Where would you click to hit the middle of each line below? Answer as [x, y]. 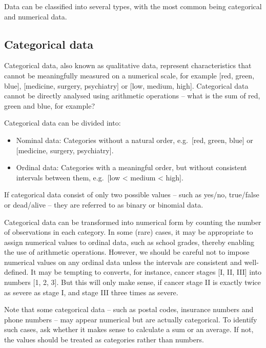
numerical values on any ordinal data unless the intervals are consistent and [123, 262]
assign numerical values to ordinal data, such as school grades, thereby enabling [129, 242]
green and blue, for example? [50, 105]
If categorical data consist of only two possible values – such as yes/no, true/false [132, 195]
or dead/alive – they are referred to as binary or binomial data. [104, 204]
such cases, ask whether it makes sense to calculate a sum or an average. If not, [129, 329]
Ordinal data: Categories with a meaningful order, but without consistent [131, 167]
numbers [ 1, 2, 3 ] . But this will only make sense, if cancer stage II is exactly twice [132, 282]
